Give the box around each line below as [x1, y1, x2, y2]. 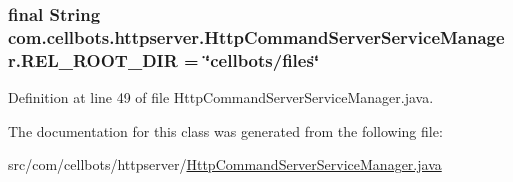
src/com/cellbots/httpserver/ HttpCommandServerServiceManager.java [8, 154, 442, 175]
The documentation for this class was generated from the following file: [8, 120, 443, 141]
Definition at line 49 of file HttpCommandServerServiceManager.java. [8, 87, 434, 108]
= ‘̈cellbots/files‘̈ [184, 47, 320, 72]
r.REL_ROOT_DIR [8, 47, 178, 72]
